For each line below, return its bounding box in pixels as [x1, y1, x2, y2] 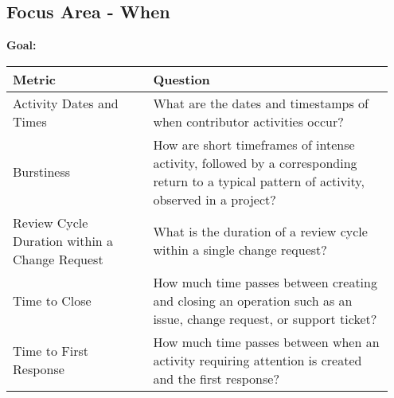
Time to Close [13, 291, 92, 310]
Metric [13, 69, 56, 88]
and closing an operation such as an [153, 291, 353, 310]
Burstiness [13, 162, 71, 181]
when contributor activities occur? [153, 111, 344, 131]
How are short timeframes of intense [153, 135, 355, 154]
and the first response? [153, 369, 279, 388]
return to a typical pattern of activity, [153, 171, 365, 190]
